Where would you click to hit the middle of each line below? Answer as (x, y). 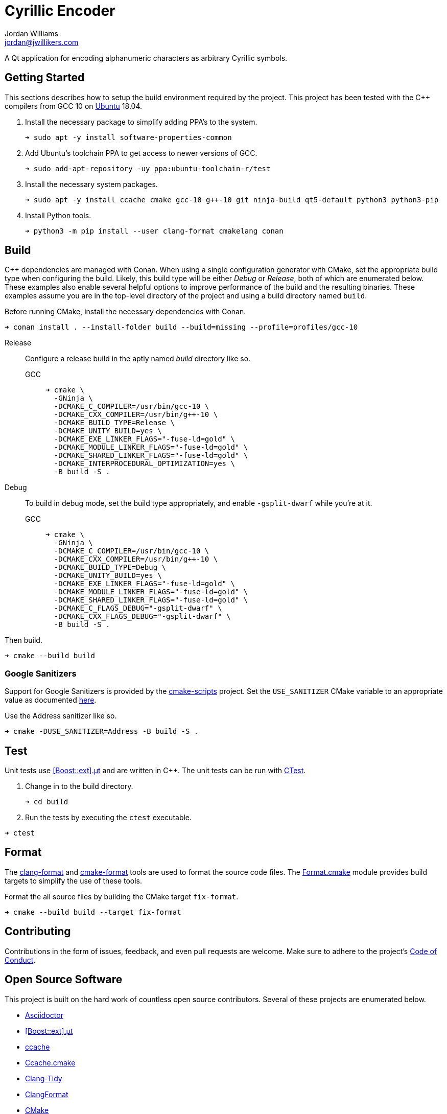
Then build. (23, 640)
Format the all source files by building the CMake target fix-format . (122, 896)
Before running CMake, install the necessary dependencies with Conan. (125, 312)
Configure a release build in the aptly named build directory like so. (138, 359)
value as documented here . (51, 700)
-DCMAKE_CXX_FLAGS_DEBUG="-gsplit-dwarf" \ (142, 617)
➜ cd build (47, 802)
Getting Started (45, 78)
